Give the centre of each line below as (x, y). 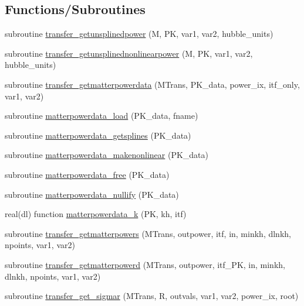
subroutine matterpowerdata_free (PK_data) (87, 174)
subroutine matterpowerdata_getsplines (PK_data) (98, 135)
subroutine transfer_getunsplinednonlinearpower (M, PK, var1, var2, (129, 53)
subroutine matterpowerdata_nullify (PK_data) (92, 194)
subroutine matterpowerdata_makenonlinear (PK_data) (107, 155)
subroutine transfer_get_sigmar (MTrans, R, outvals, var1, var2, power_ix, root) (152, 296)
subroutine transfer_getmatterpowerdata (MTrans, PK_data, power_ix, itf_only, (152, 84)
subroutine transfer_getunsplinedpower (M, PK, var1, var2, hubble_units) (139, 34)
